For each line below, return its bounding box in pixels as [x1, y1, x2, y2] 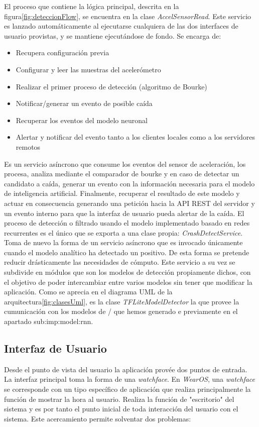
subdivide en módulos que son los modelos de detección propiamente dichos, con [4, 267, 251, 277]
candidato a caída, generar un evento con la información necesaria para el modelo [4, 178, 255, 188]
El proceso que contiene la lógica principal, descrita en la [4, 1, 179, 11]
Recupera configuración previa [16, 47, 109, 58]
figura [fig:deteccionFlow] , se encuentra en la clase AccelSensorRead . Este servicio [4, 11, 251, 21]
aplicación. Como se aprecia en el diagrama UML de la [4, 286, 173, 297]
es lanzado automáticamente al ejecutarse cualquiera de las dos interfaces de [4, 21, 238, 31]
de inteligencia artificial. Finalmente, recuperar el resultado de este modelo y [4, 188, 240, 198]
